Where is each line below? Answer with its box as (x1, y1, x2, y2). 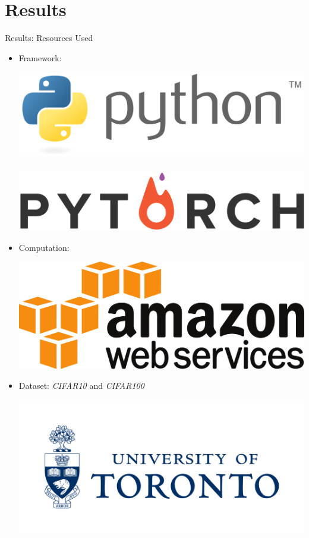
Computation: (18, 241, 70, 253)
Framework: (18, 51, 62, 64)
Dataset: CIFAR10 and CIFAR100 (18, 379, 144, 392)
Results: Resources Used (5, 32, 93, 44)
